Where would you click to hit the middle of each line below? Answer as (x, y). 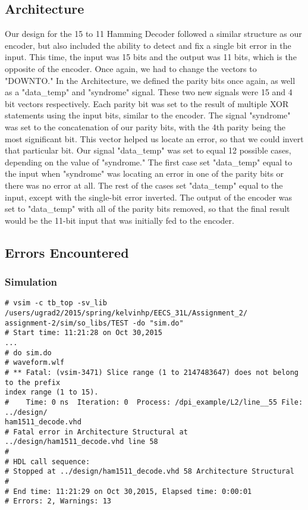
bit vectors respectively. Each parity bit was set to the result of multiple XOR (147, 103)
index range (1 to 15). (52, 392)
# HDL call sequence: (48, 461)
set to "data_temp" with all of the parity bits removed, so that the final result (147, 209)
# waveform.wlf (35, 363)
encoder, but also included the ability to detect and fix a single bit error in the (148, 45)
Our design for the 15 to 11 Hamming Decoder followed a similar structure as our (153, 34)
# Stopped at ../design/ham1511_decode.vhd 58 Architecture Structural (150, 472)
